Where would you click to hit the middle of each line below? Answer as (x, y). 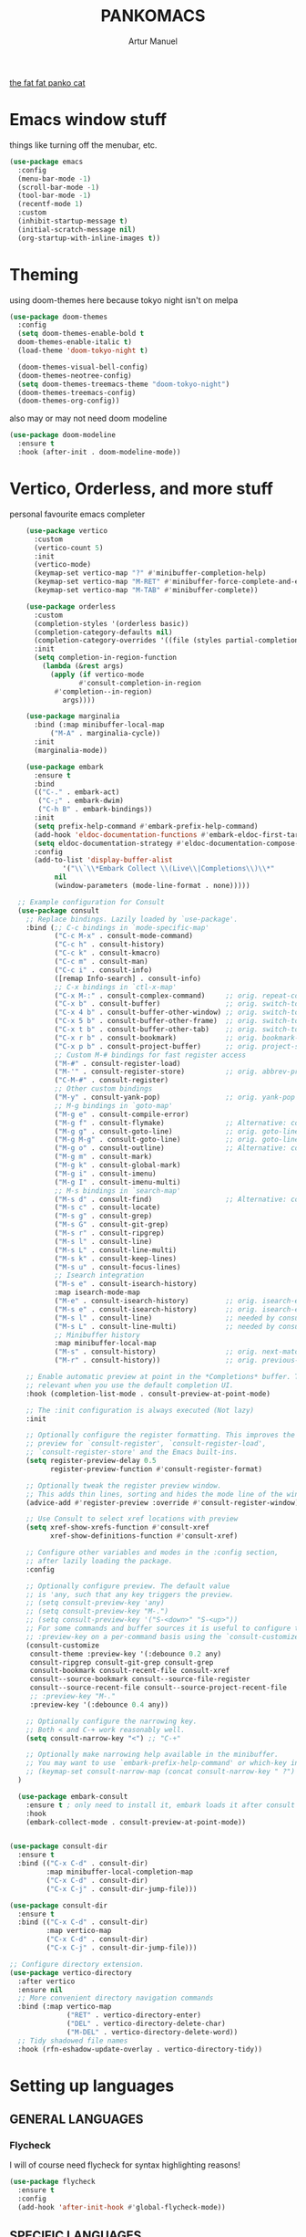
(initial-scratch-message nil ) (77, 229)
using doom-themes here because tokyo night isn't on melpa (124, 300)
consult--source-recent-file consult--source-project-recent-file (158, 1688)
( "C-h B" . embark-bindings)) (95, 810)
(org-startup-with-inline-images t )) (89, 238)
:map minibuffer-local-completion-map (120, 1872)
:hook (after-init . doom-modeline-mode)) (99, 453)
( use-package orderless (71, 606)
